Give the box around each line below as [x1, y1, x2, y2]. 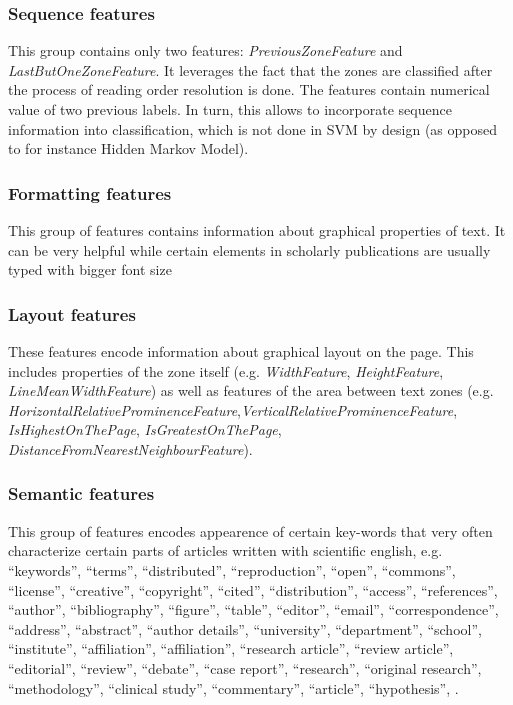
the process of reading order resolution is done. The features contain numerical [8, 79, 490, 100]
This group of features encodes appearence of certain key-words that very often [8, 520, 493, 541]
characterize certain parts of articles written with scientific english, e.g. [8, 540, 443, 561]
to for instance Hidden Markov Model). [8, 138, 249, 159]
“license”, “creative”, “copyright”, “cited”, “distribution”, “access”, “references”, [8, 579, 498, 600]
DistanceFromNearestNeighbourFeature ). [8, 438, 253, 459]
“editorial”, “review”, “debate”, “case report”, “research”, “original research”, [8, 657, 482, 678]
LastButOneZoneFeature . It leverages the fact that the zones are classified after [8, 59, 493, 80]
